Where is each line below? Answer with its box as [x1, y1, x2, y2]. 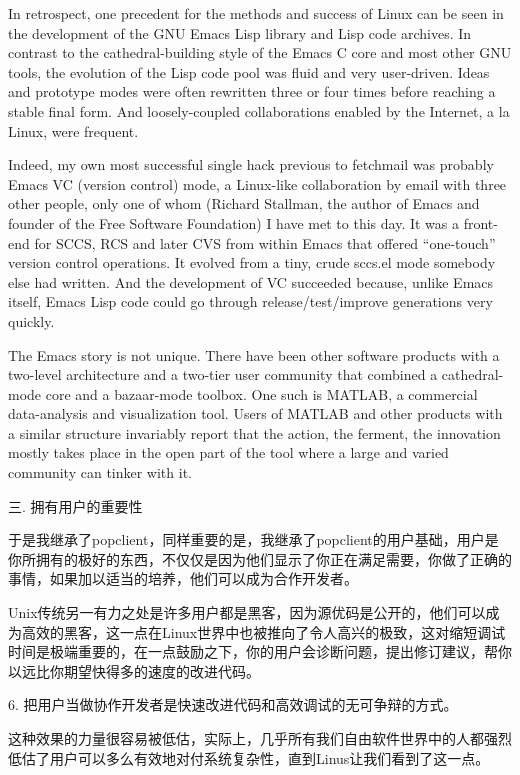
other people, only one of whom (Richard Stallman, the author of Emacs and [8, 193, 480, 214]
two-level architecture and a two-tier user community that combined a [8, 364, 438, 385]
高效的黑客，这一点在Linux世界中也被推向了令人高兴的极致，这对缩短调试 [21, 621, 506, 642]
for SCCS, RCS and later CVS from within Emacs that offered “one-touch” [34, 232, 496, 253]
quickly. [8, 310, 55, 331]
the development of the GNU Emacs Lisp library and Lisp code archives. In [8, 22, 472, 43]
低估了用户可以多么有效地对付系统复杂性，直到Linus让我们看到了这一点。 [8, 747, 490, 768]
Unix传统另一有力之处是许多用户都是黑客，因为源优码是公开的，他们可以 [8, 602, 486, 623]
